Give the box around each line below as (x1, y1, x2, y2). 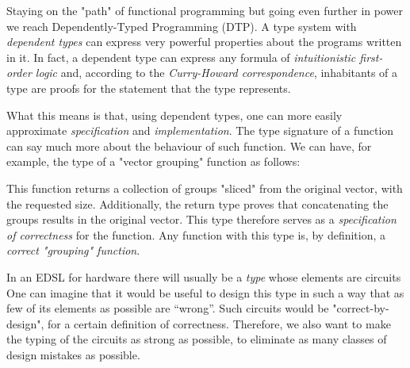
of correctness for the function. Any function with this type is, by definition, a (6, 226, 386, 243)
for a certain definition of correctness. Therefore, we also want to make (47, 315, 391, 332)
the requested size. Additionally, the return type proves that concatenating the (6, 195, 389, 212)
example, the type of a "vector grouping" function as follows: (6, 153, 301, 170)
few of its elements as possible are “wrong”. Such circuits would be (6, 300, 329, 316)
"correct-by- (332, 300, 389, 316)
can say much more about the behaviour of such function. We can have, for (6, 137, 372, 154)
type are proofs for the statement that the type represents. (6, 79, 291, 96)
